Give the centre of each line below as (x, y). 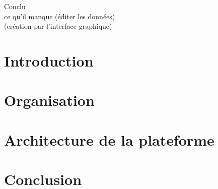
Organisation (49, 100)
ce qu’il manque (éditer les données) (60, 16)
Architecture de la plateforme (109, 139)
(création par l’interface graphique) (58, 26)
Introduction (49, 60)
